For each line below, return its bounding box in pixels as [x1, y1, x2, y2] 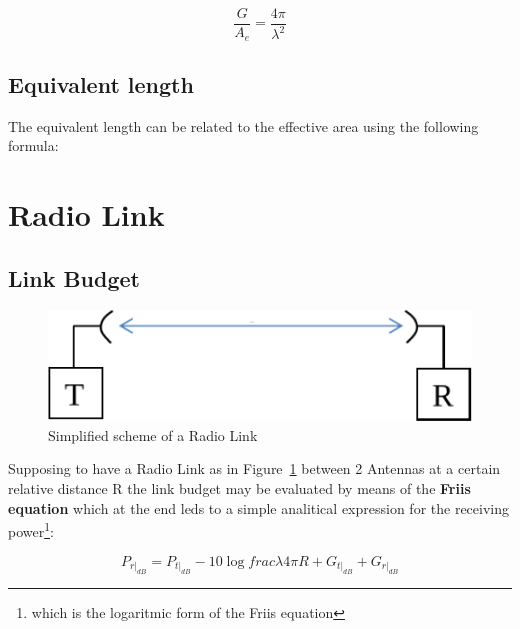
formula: [8, 135, 59, 156]
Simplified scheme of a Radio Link [48, 424, 258, 445]
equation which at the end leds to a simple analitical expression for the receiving [8, 497, 509, 518]
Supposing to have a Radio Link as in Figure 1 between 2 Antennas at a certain [8, 458, 501, 479]
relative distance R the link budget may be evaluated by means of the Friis [8, 478, 471, 499]
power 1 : [8, 518, 54, 541]
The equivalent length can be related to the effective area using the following [8, 115, 479, 136]
